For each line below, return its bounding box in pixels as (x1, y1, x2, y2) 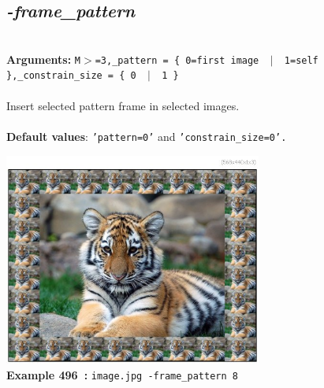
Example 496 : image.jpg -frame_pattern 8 (6, 366, 238, 382)
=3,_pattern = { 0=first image (95, 54, 259, 66)
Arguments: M (6, 50, 81, 67)
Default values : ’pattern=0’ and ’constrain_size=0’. (6, 127, 287, 144)
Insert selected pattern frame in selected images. (6, 97, 240, 113)
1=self (284, 54, 318, 66)
